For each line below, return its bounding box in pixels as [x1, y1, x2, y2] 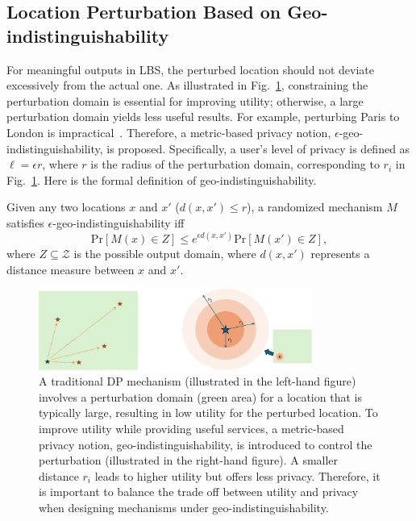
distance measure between [6, 260, 135, 277]
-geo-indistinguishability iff [52, 214, 185, 231]
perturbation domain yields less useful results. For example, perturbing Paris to [6, 108, 400, 125]
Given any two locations [6, 198, 126, 215]
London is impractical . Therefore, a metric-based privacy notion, [6, 123, 331, 140]
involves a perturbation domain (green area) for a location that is [39, 388, 362, 405]
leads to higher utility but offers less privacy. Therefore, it [94, 467, 381, 484]
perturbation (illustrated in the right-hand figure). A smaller [39, 452, 339, 469]
